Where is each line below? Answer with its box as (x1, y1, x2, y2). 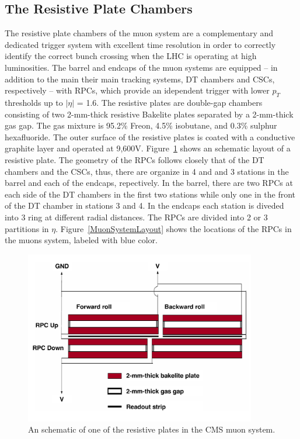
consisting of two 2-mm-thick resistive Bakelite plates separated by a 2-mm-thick (5, 108, 294, 120)
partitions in (5, 222, 49, 234)
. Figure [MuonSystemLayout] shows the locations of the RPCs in (55, 222, 292, 234)
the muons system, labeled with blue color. (5, 234, 158, 246)
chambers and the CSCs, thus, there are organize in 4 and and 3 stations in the (5, 165, 289, 177)
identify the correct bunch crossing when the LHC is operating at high (5, 50, 257, 62)
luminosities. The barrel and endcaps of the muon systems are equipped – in (5, 61, 278, 73)
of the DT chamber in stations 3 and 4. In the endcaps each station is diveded (5, 199, 284, 212)
